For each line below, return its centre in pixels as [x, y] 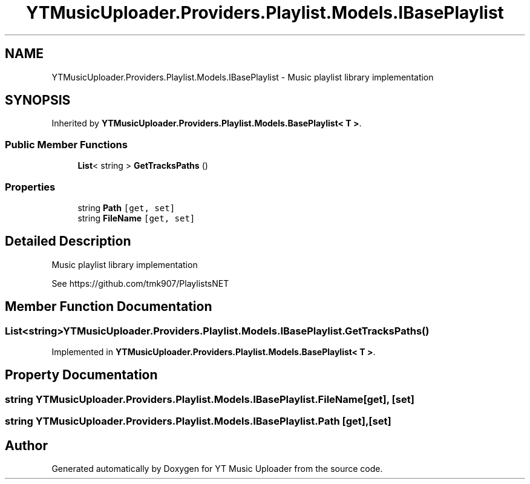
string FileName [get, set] [136, 218]
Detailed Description [68, 241]
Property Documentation [81, 375]
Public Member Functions [66, 144]
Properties [30, 187]
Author [26, 445]
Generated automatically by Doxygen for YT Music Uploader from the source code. [217, 469]
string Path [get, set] [126, 208]
